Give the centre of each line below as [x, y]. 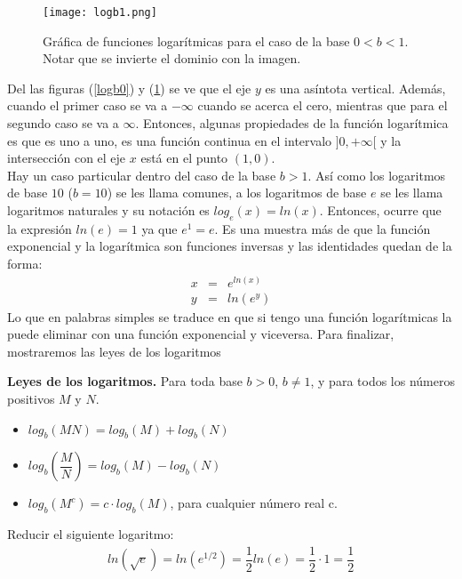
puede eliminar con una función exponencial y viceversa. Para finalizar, [201, 334]
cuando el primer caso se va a [88, 105]
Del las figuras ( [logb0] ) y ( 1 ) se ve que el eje [129, 88]
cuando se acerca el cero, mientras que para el [323, 105]
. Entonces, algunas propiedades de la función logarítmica [292, 123]
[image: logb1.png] [100, 12]
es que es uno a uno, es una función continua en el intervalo [170, 140]
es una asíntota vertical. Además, [355, 88]
